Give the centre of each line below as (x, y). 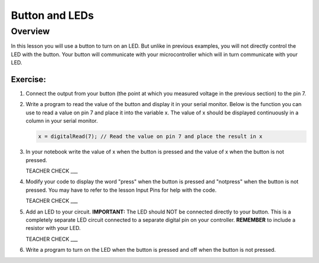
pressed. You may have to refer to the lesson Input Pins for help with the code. (121, 190)
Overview (30, 31)
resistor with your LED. (53, 228)
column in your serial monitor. (62, 121)
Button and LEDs (52, 15)
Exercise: (29, 79)
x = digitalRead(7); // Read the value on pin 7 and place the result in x (150, 137)
